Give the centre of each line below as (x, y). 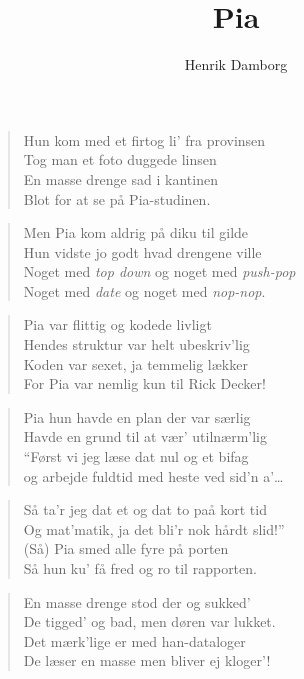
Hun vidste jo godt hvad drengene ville (142, 251)
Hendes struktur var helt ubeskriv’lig (136, 344)
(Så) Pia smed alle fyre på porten (126, 548)
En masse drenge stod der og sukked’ (137, 601)
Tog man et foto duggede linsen (120, 159)
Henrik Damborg (236, 64)
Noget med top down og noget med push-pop (159, 271)
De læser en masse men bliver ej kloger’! (147, 660)
